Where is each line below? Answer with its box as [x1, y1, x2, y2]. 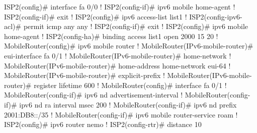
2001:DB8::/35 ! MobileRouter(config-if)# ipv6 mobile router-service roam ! [4, 109, 238, 119]
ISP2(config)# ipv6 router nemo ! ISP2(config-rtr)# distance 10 [4, 119, 202, 129]
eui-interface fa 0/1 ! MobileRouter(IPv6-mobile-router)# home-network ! [4, 50, 231, 60]
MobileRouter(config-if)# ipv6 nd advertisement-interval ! [4, 89, 183, 100]
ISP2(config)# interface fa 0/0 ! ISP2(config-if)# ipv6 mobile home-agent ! [4, 1, 235, 11]
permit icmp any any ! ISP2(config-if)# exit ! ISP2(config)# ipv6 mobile [23, 21, 248, 31]
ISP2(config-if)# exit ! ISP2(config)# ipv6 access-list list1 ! [4, 11, 187, 21]
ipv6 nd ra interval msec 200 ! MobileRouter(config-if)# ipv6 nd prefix [19, 99, 237, 109]
